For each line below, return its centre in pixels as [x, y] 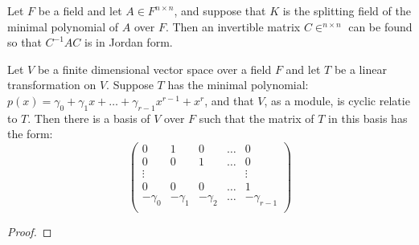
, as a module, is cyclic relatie [337, 100]
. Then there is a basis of [89, 118]
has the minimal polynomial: [238, 85]
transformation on [52, 85]
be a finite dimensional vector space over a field [154, 69]
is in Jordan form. [129, 42]
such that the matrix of [257, 118]
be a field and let [80, 10]
